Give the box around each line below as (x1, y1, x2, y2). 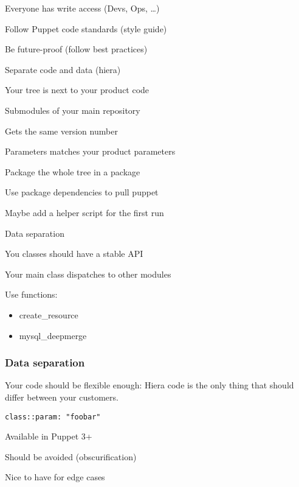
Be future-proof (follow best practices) (5, 43, 148, 55)
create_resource (19, 308, 78, 321)
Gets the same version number (5, 124, 118, 137)
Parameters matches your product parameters (5, 145, 176, 158)
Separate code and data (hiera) (5, 63, 121, 75)
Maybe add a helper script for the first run (5, 206, 164, 219)
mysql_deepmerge (19, 329, 87, 342)
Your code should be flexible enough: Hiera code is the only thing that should (5, 379, 294, 391)
